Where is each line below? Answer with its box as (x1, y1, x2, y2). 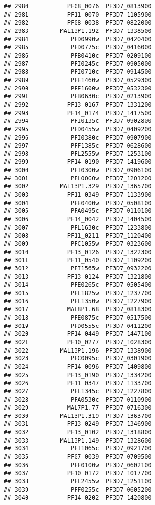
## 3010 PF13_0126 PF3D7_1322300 (4, 248, 152, 256)
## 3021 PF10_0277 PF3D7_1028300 (4, 338, 152, 346)
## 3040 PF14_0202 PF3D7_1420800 (4, 494, 152, 502)
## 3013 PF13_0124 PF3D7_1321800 (4, 273, 152, 280)
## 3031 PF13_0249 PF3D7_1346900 (4, 420, 152, 428)
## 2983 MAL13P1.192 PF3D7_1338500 (4, 27, 152, 34)
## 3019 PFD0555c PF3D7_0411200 (4, 322, 152, 329)
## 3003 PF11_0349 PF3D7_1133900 (4, 191, 152, 199)
